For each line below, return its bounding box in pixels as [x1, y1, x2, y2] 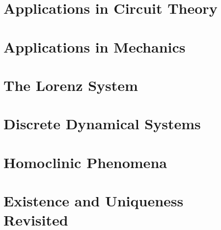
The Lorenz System [3, 75, 138, 95]
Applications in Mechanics [3, 36, 186, 57]
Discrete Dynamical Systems [3, 114, 201, 134]
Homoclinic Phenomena [3, 152, 167, 172]
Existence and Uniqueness [3, 191, 184, 211]
